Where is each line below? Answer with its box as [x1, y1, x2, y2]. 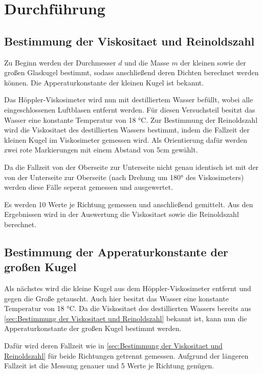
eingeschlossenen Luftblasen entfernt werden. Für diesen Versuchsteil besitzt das [4, 104, 255, 115]
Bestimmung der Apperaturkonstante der [4, 244, 229, 259]
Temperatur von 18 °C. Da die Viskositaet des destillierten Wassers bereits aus [4, 303, 251, 314]
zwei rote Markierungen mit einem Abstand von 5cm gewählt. [4, 144, 198, 155]
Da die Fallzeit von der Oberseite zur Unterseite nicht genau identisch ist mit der [4, 161, 259, 172]
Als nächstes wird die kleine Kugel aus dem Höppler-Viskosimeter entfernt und [4, 283, 251, 294]
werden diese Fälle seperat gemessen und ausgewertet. [4, 182, 173, 192]
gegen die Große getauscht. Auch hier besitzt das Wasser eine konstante [4, 293, 229, 303]
